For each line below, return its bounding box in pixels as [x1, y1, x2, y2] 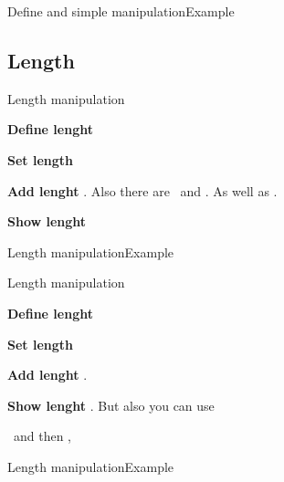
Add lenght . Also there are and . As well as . [7, 181, 278, 200]
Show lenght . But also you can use [7, 395, 215, 414]
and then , [13, 426, 72, 445]
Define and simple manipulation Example [7, 2, 235, 20]
